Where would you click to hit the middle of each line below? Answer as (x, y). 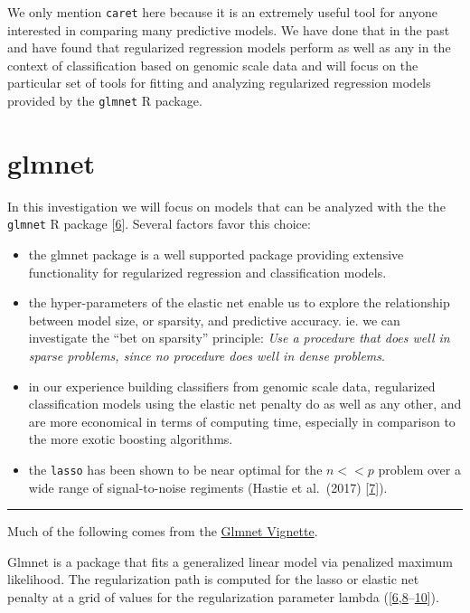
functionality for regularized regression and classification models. (207, 272)
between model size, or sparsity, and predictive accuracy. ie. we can (214, 320)
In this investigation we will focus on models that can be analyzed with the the (226, 206)
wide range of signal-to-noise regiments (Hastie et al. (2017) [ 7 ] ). (208, 487)
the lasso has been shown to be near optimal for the (175, 469)
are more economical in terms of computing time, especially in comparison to (242, 421)
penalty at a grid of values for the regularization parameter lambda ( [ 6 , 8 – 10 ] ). (223, 597)
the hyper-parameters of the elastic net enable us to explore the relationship (239, 302)
